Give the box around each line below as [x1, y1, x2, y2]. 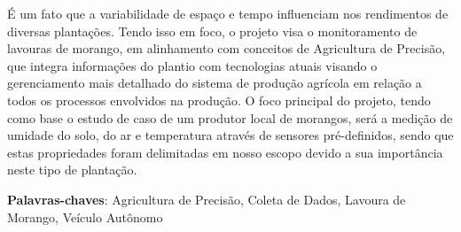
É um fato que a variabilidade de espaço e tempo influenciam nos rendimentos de [7, 4, 449, 22]
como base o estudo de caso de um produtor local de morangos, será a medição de [7, 108, 453, 127]
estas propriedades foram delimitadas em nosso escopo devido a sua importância [7, 143, 443, 161]
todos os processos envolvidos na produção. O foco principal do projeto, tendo [7, 90, 431, 109]
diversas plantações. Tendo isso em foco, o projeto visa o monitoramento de [7, 21, 418, 40]
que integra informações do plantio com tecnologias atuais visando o [7, 56, 378, 74]
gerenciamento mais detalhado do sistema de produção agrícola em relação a [7, 73, 422, 92]
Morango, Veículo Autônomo [7, 207, 163, 226]
